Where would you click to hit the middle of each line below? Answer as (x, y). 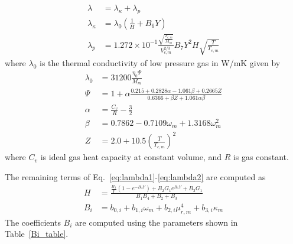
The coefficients (33, 222)
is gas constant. (261, 157)
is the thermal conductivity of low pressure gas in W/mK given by (160, 62)
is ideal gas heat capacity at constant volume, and (131, 157)
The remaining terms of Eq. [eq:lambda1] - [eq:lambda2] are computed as (135, 176)
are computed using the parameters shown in (157, 222)
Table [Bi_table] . (37, 234)
